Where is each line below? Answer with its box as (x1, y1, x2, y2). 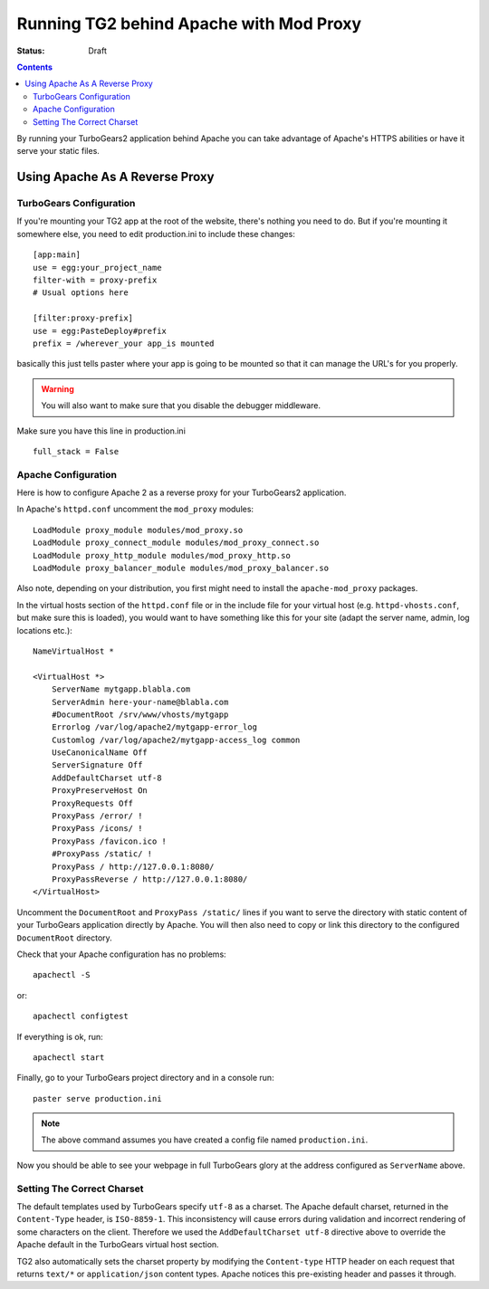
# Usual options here (33, 288, 129, 298)
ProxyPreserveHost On (51, 786, 149, 796)
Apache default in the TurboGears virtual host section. (16, 1239, 219, 1250)
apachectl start (33, 1052, 105, 1063)
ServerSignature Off (51, 760, 143, 770)
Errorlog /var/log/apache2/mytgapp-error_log (51, 722, 258, 732)
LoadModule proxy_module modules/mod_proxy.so (33, 525, 244, 535)
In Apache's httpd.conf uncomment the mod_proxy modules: (16, 503, 254, 515)
